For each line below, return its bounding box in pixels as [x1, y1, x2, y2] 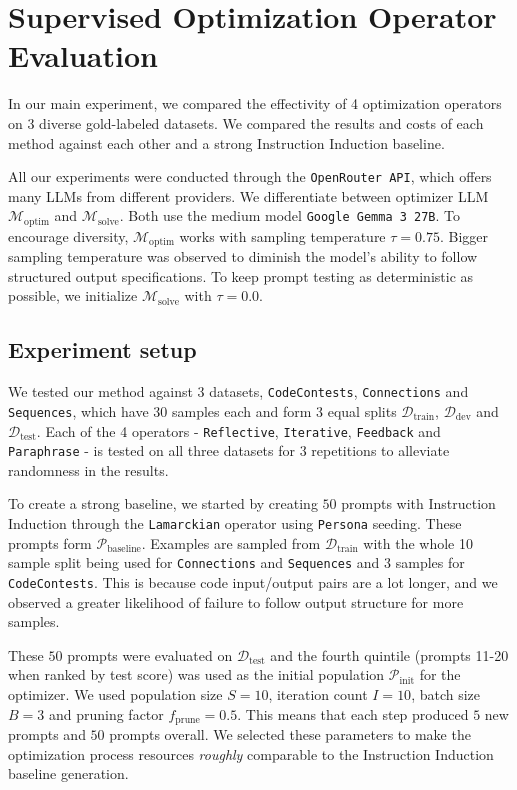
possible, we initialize [8, 285, 138, 306]
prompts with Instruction [341, 493, 496, 514]
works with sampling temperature [179, 225, 386, 246]
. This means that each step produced [237, 703, 469, 724]
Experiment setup [8, 334, 197, 365]
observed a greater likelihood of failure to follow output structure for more [8, 591, 464, 612]
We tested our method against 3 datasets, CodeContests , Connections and [8, 381, 469, 402]
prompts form [8, 532, 92, 553]
